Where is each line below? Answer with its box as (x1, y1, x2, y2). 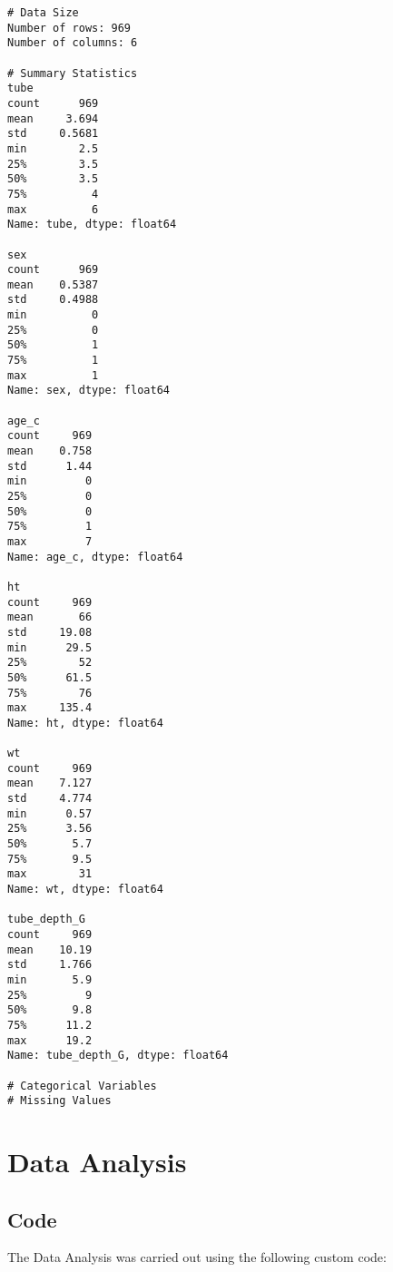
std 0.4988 (7, 293, 99, 307)
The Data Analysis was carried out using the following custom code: (7, 1248, 387, 1267)
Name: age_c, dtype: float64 (7, 550, 183, 563)
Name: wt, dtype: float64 (7, 883, 163, 896)
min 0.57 (7, 807, 93, 820)
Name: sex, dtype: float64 (7, 384, 170, 397)
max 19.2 (7, 1033, 93, 1047)
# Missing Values (7, 1094, 112, 1108)
